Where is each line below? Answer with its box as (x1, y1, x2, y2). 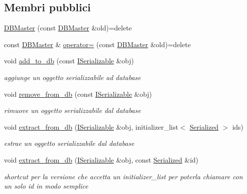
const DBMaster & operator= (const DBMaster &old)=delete (4, 39, 191, 49)
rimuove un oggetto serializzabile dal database (4, 105, 141, 115)
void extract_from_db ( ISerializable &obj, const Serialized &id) (4, 154, 199, 165)
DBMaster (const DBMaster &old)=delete (4, 23, 132, 33)
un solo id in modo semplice (4, 181, 88, 191)
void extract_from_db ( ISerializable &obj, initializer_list (4, 121, 178, 132)
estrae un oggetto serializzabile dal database (4, 138, 135, 148)
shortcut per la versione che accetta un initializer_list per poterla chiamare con (4, 171, 243, 181)
